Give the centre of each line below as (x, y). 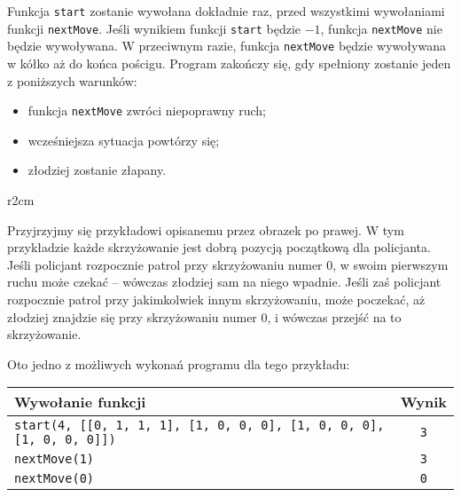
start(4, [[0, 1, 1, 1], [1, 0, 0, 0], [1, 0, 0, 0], (199, 426)
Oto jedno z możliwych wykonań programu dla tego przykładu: (179, 363)
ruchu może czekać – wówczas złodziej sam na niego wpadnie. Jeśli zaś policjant (224, 282)
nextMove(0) (55, 479)
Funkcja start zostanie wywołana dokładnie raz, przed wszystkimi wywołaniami (226, 11)
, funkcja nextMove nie (381, 28)
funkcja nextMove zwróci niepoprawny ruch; (147, 110)
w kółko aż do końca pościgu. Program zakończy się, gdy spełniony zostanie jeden (229, 63)
